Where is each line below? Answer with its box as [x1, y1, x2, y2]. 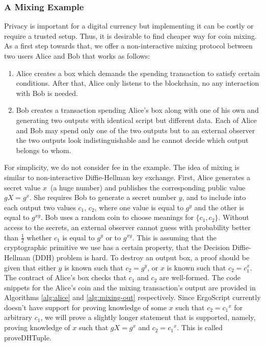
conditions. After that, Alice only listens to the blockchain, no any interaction [16, 78, 259, 88]
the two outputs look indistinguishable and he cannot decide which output [16, 135, 249, 145]
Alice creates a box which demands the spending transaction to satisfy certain [16, 67, 260, 78]
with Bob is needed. [16, 87, 78, 98]
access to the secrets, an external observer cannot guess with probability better [4, 221, 251, 232]
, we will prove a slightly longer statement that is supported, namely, [40, 312, 256, 323]
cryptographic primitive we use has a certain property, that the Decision [4, 242, 230, 253]
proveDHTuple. [4, 332, 51, 342]
